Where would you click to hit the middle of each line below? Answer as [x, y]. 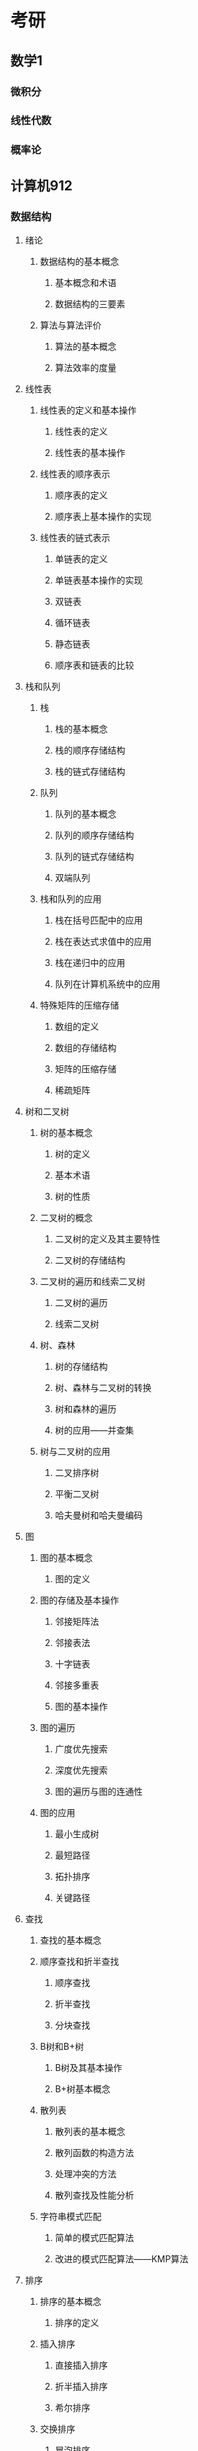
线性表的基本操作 [90, 453]
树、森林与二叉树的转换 [103, 1388]
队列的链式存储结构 [94, 857]
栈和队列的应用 [70, 899]
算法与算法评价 [70, 325]
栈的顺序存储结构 [90, 750]
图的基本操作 [81, 1707]
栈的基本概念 [81, 729]
